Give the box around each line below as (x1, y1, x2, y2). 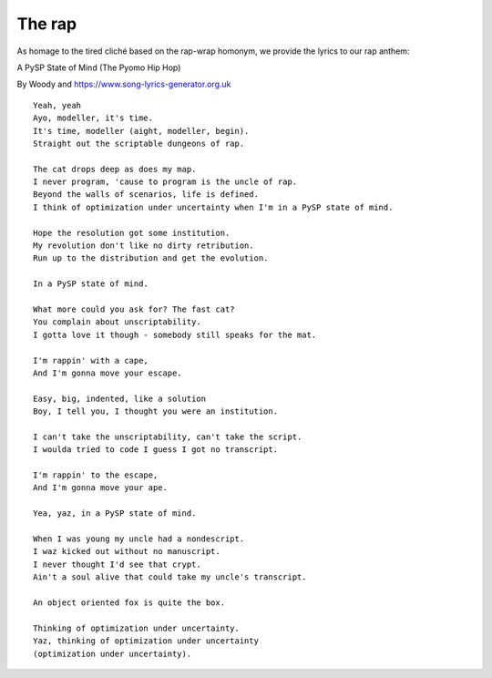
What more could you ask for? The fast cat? (33, 303, 236, 314)
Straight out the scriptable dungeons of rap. (33, 138, 245, 149)
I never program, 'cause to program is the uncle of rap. (33, 177, 298, 187)
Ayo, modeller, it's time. (33, 113, 154, 123)
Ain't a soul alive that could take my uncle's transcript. (33, 572, 307, 582)
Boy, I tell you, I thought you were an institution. (33, 406, 278, 416)
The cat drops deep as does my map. (33, 164, 197, 174)
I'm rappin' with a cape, (33, 355, 149, 365)
